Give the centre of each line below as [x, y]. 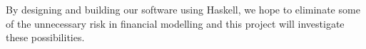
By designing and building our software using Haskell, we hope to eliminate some [183, 9]
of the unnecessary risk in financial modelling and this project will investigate [175, 23]
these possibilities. [45, 37]
